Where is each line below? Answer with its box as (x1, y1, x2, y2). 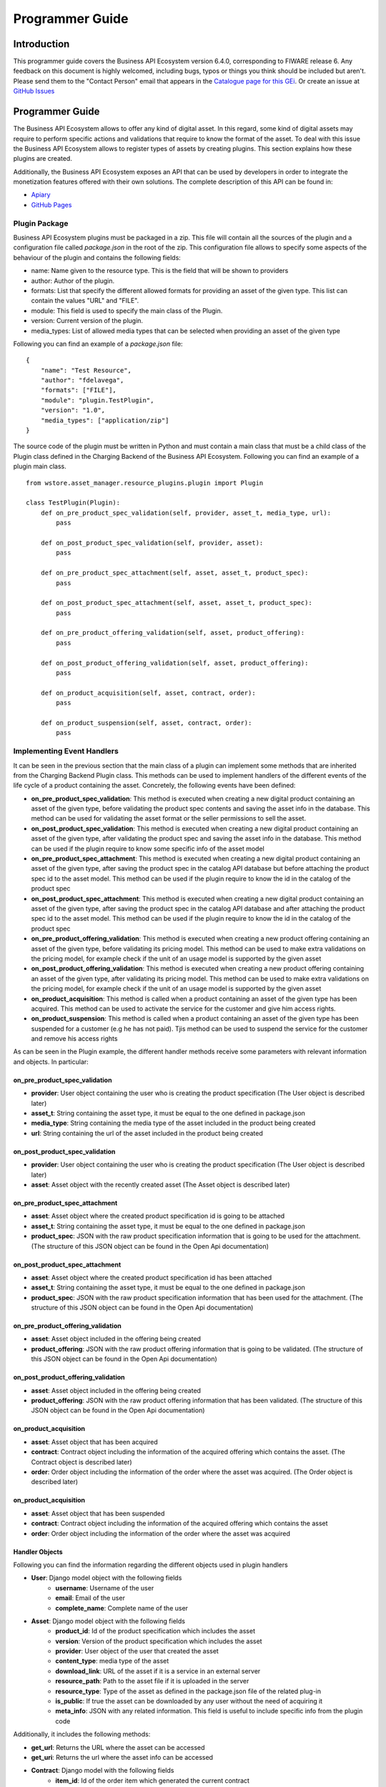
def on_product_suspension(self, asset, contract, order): (40, 718, 252, 727)
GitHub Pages (31, 200, 72, 209)
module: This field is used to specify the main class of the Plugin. (31, 306, 223, 315)
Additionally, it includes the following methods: (13, 1730, 151, 1738)
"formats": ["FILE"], (40, 386, 117, 395)
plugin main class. (13, 462, 67, 471)
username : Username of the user (55, 1583, 154, 1592)
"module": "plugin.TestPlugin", (40, 396, 154, 404)
